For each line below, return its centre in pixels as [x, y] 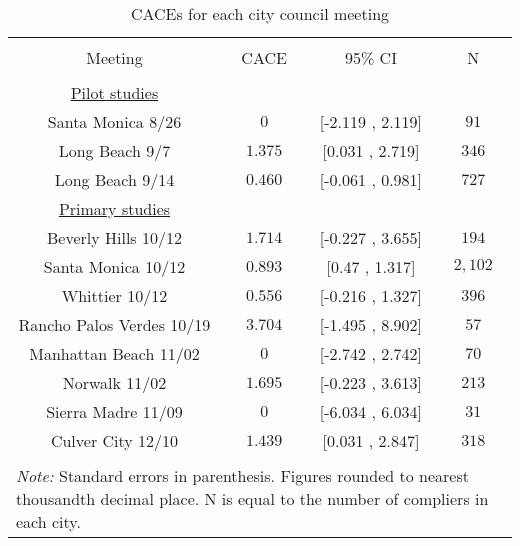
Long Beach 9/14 [114, 179]
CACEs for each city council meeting [260, 13]
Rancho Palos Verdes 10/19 [114, 324]
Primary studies [114, 208]
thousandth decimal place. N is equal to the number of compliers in [252, 498]
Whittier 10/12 [114, 295]
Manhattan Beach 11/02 [114, 353]
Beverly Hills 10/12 [114, 237]
